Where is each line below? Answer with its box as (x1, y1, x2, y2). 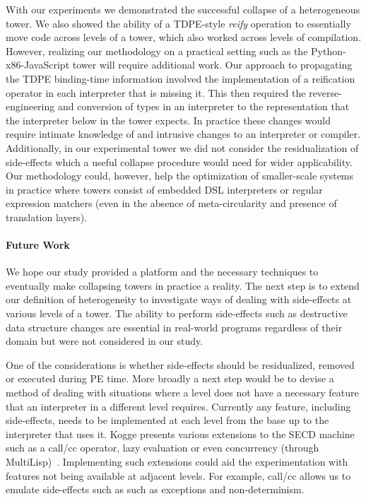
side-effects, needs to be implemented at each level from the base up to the (6, 413, 329, 428)
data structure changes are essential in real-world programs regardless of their (6, 319, 343, 334)
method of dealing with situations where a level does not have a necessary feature (6, 385, 359, 400)
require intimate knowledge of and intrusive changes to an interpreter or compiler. (6, 126, 361, 141)
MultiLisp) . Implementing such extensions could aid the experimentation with (6, 454, 348, 469)
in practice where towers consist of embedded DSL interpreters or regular (6, 182, 323, 196)
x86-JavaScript (6, 57, 70, 72)
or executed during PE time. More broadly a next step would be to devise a (6, 371, 334, 386)
